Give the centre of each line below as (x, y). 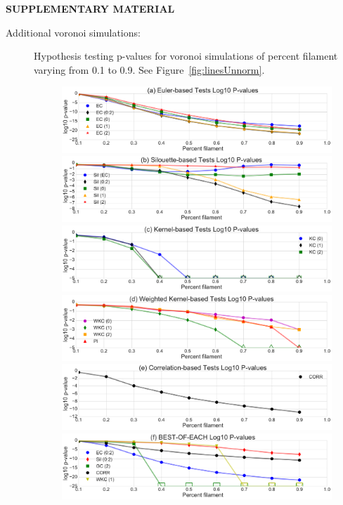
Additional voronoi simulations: (73, 32)
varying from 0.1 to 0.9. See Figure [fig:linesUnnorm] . (149, 69)
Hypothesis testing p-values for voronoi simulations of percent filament (186, 56)
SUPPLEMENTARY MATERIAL (90, 8)
